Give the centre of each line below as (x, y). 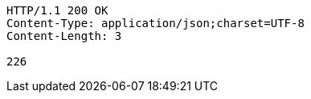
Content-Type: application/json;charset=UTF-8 (155, 23)
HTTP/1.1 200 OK (57, 10)
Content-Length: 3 (64, 36)
